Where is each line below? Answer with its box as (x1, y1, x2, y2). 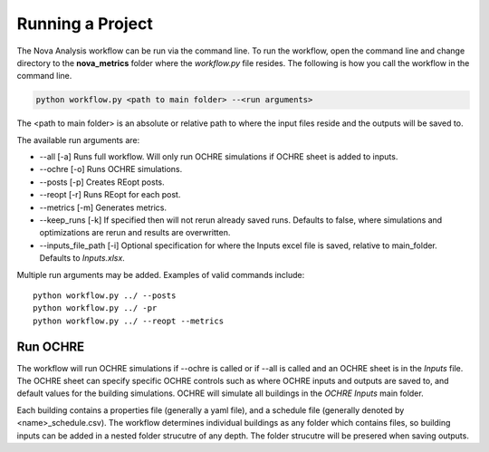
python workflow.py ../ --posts (33, 290, 177, 301)
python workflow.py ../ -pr (33, 303, 158, 313)
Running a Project (16, 14, 153, 34)
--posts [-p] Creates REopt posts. (39, 177, 165, 188)
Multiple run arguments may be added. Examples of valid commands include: (16, 269, 305, 280)
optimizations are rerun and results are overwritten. (39, 227, 231, 238)
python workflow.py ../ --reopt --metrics (33, 315, 225, 326)
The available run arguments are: (16, 134, 140, 145)
